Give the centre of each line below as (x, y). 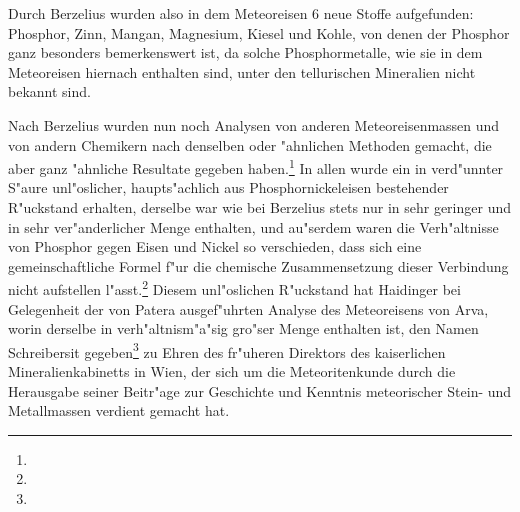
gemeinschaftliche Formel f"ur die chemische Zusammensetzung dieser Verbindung (258, 265)
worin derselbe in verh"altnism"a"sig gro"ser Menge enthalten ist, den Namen (243, 328)
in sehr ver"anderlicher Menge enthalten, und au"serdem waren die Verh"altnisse (253, 226)
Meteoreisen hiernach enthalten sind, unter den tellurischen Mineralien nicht (242, 71)
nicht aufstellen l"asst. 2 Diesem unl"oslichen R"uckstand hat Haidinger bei (234, 288)
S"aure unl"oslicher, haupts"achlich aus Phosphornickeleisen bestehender (228, 187)
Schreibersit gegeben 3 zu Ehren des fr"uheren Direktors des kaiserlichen (227, 350)
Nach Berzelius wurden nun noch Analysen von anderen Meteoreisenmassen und (254, 124)
